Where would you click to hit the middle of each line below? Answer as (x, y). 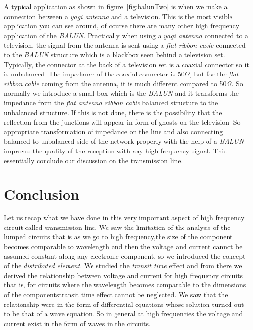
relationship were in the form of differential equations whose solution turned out (124, 304)
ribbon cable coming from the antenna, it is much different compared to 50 (115, 83)
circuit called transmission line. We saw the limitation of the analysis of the (117, 227)
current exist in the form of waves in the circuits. (77, 323)
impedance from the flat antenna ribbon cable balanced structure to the (111, 102)
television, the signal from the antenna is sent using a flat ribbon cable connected (125, 45)
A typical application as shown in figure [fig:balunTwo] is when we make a (116, 6)
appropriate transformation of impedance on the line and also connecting (114, 131)
